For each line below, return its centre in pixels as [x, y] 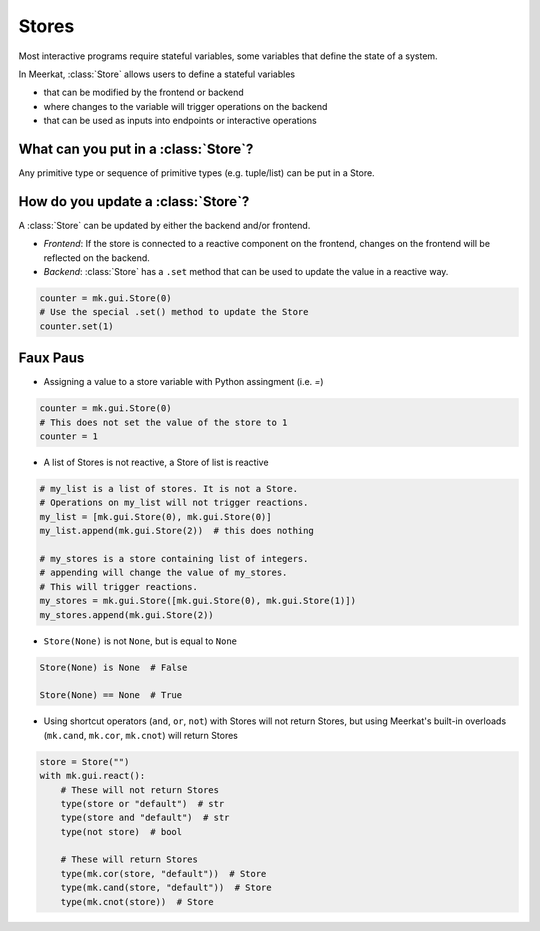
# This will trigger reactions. [119, 586]
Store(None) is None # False [113, 667]
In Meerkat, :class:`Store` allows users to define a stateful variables [156, 74]
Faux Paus [51, 358]
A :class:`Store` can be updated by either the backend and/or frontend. [164, 225]
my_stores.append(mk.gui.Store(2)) [126, 614]
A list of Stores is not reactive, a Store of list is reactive [156, 462]
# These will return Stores [129, 859]
